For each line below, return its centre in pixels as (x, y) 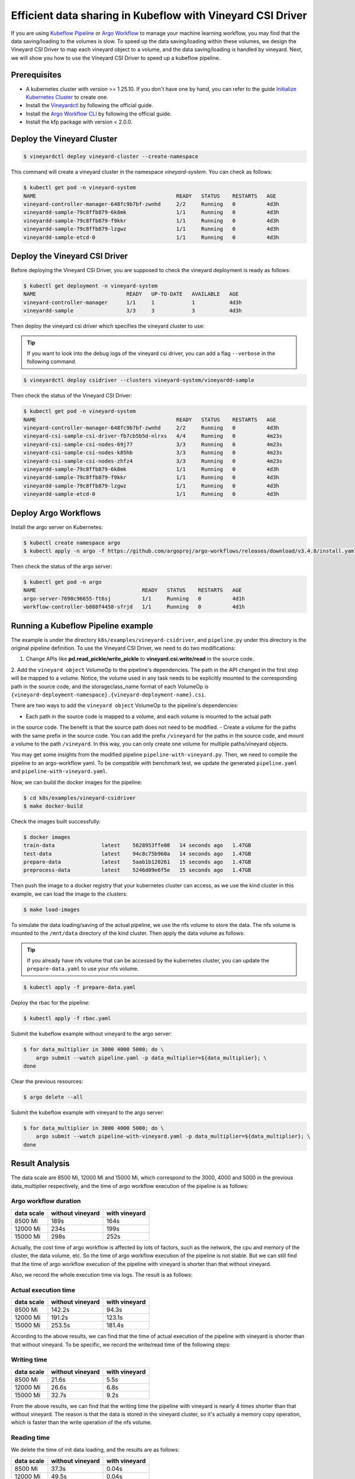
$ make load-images (51, 909)
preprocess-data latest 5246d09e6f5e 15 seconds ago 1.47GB (137, 870)
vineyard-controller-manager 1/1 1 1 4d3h (133, 302)
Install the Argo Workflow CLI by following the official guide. (99, 114)
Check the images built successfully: (56, 821)
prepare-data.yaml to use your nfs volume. (83, 969)
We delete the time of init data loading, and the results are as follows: (95, 1449)
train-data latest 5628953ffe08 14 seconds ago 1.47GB (137, 845)
